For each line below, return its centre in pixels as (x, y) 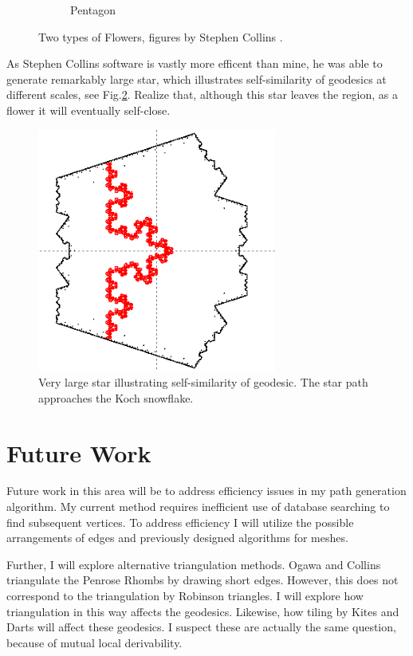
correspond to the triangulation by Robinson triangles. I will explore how (185, 596)
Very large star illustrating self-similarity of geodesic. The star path (203, 382)
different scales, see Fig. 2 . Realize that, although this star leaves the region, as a (202, 94)
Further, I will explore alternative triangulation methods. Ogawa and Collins (194, 564)
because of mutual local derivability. (94, 642)
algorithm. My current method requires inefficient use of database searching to (198, 507)
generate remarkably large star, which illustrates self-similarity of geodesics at (197, 79)
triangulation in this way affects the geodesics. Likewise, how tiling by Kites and (203, 611)
